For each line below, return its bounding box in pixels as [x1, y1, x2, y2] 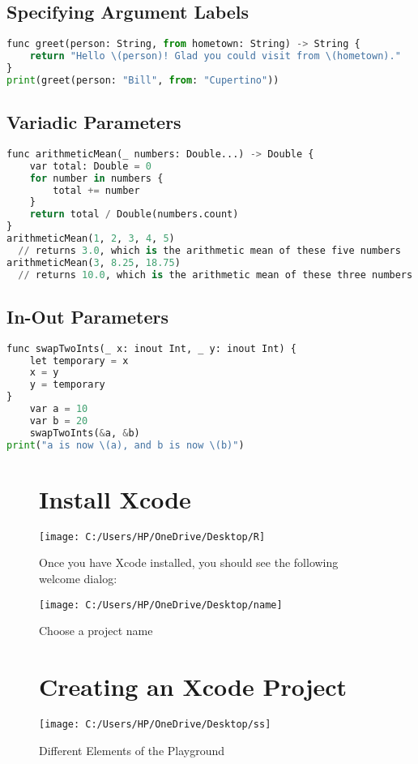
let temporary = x [29, 354, 129, 367]
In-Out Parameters [6, 303, 169, 328]
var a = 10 [29, 403, 88, 415]
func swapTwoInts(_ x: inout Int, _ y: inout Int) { [6, 342, 296, 354]
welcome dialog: [39, 569, 117, 586]
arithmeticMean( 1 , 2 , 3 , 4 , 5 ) [6, 233, 175, 245]
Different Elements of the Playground [39, 741, 225, 758]
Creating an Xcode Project [39, 670, 348, 703]
